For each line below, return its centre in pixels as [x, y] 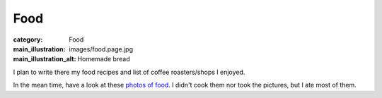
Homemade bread [104, 59]
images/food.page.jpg [101, 49]
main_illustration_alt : [45, 59]
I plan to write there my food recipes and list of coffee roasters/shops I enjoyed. [129, 72]
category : [28, 39]
